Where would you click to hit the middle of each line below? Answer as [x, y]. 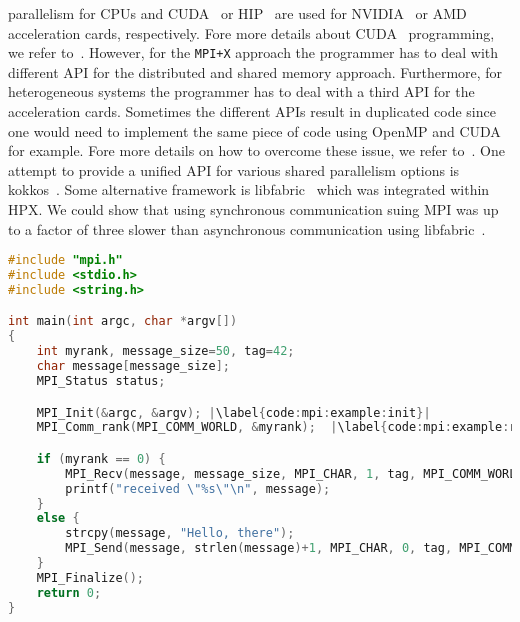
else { [58, 518]
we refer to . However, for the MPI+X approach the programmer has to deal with [253, 52]
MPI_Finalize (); [90, 577]
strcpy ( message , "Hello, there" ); [180, 533]
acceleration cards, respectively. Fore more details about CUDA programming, [251, 32]
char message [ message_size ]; [133, 366]
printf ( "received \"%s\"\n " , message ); [198, 488]
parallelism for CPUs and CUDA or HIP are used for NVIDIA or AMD [237, 13]
